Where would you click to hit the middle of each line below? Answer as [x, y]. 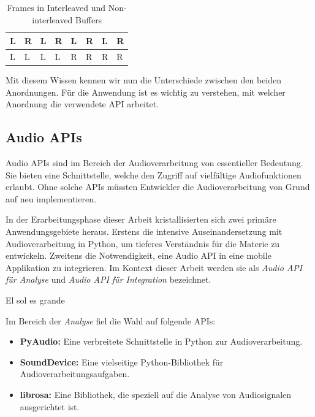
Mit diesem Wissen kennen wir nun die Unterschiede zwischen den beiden [143, 80]
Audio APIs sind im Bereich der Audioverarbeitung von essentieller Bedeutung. [154, 163]
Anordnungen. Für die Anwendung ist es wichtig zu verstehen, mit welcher [146, 92]
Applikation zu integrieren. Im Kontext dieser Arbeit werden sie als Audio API [154, 267]
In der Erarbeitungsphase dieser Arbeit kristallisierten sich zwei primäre [141, 219]
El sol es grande [35, 300]
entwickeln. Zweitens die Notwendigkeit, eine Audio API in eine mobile [139, 255]
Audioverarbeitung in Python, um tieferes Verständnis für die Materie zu [143, 243]
